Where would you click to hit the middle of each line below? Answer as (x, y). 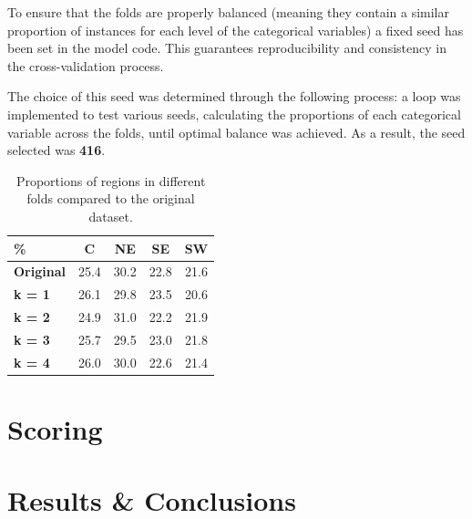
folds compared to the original (111, 198)
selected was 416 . (56, 150)
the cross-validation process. (86, 65)
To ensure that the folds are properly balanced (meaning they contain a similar (229, 12)
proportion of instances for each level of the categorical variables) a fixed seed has (236, 30)
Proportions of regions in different (111, 180)
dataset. (111, 216)
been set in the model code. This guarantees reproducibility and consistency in (227, 48)
